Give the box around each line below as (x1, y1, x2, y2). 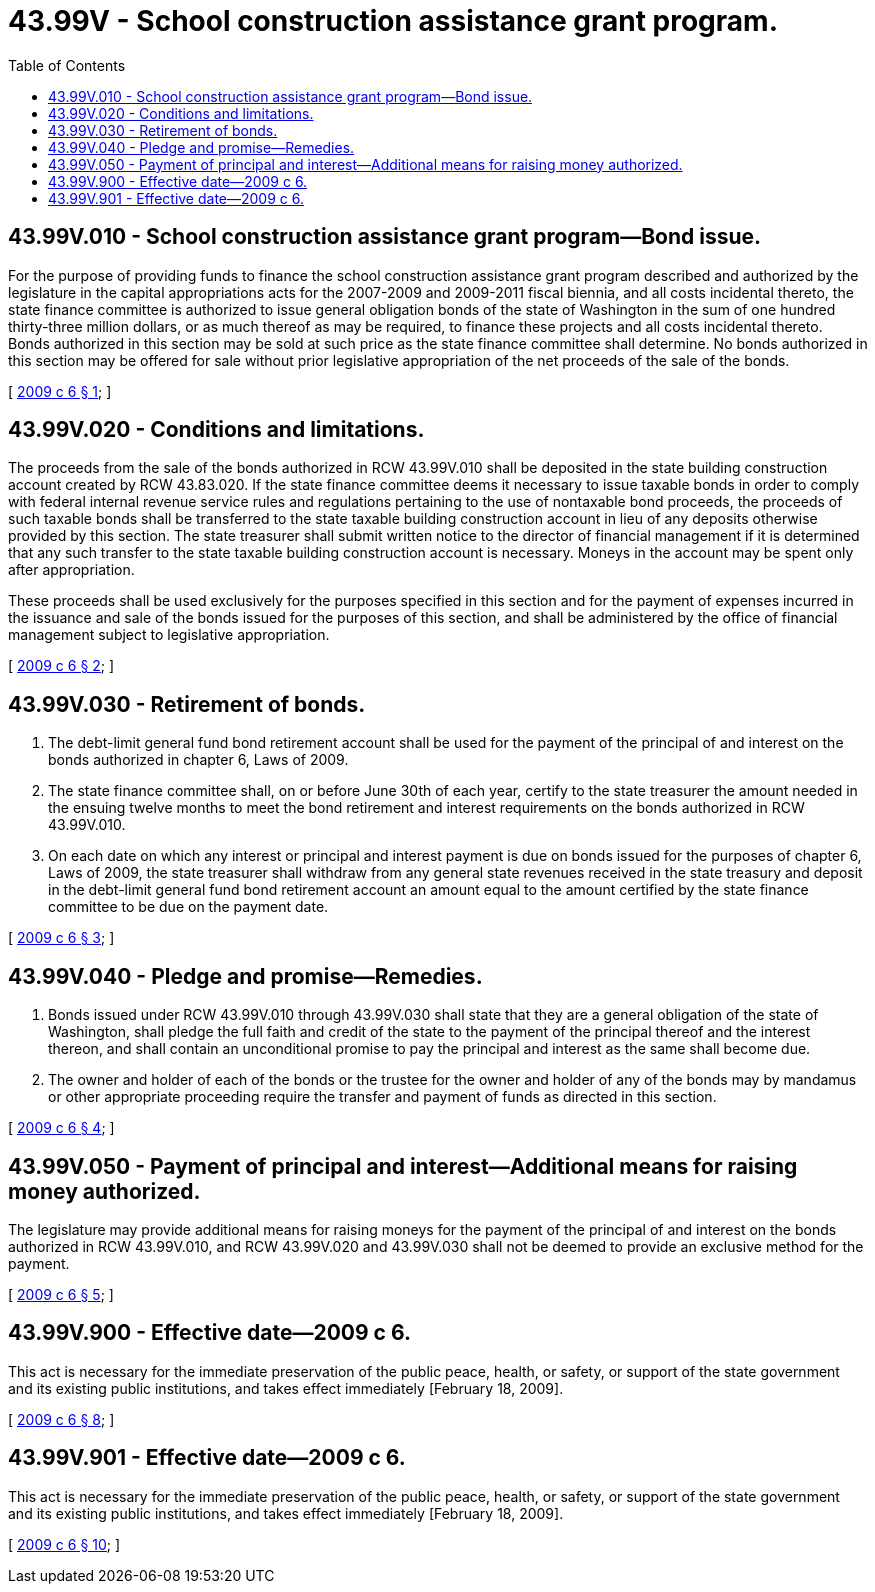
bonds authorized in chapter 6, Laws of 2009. (48, 751, 349, 769)
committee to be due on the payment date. (48, 898, 329, 916)
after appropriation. (8, 561, 135, 579)
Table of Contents (8, 56, 126, 74)
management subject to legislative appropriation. (8, 626, 330, 644)
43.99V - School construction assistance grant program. (8, 4, 778, 38)
